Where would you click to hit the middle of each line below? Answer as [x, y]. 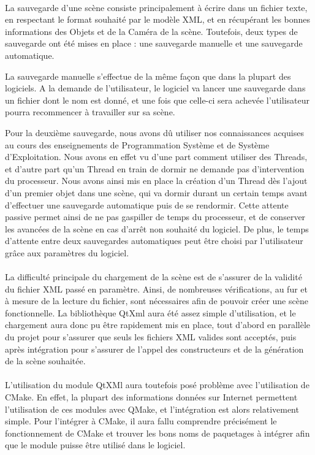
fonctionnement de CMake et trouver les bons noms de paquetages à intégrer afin [157, 433]
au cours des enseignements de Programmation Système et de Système [137, 144]
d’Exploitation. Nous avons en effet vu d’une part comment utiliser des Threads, [156, 157]
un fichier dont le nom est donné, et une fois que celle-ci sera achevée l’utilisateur [157, 100]
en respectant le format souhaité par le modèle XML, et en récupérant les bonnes [158, 19]
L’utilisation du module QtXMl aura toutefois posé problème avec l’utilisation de [157, 385]
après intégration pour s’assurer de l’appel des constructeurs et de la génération [154, 349]
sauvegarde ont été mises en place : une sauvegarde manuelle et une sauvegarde [154, 43]
